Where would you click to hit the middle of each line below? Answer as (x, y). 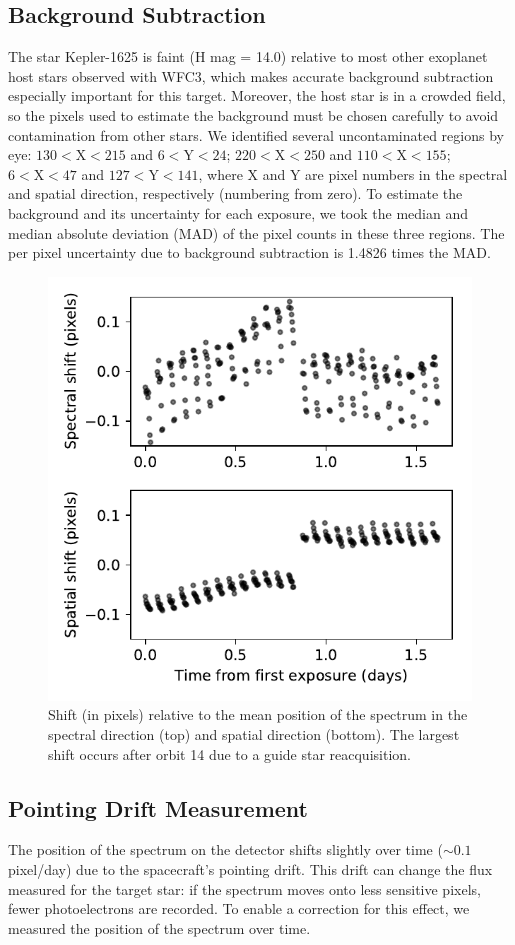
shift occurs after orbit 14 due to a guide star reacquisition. (229, 753)
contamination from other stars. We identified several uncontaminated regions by (256, 134)
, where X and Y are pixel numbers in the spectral (353, 173)
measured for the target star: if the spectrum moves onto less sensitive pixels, (244, 888)
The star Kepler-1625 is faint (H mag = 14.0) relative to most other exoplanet (248, 56)
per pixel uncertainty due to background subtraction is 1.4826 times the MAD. (249, 252)
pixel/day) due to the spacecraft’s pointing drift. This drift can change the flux (250, 868)
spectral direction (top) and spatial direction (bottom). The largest (254, 733)
